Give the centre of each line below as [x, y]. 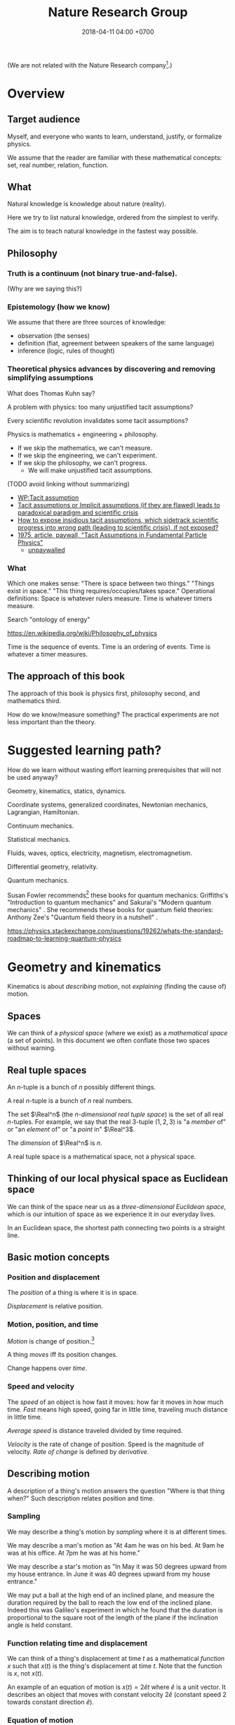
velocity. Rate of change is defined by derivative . [78, 1451]
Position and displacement [54, 1277]
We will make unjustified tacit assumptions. [90, 470]
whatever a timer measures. [48, 654]
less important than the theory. [52, 721]
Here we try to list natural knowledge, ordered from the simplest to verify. [113, 217]
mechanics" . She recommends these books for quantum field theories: [110, 910]
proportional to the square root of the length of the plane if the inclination [113, 1617]
